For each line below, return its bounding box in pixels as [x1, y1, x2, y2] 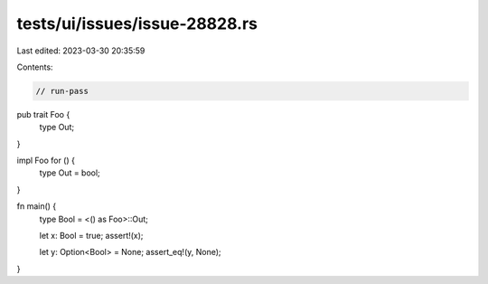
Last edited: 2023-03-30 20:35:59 [16, 45, 145, 56]
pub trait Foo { [16, 109, 70, 119]
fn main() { [16, 201, 57, 212]
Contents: [16, 62, 53, 72]
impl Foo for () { [16, 155, 76, 166]
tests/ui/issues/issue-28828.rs [16, 14, 258, 33]
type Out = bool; [39, 167, 101, 178]
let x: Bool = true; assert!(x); [39, 231, 144, 241]
